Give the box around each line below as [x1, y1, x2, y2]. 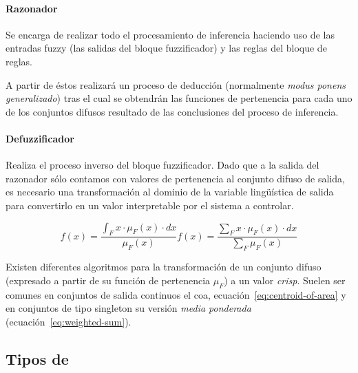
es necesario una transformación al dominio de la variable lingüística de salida [6, 184, 334, 199]
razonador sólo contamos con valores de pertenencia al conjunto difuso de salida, [6, 171, 345, 185]
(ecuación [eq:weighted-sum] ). [6, 314, 131, 328]
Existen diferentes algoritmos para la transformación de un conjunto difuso [6, 259, 322, 274]
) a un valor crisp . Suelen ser [224, 273, 346, 287]
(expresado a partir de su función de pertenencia [6, 273, 211, 287]
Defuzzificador [6, 131, 74, 145]
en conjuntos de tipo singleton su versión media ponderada [6, 301, 251, 315]
